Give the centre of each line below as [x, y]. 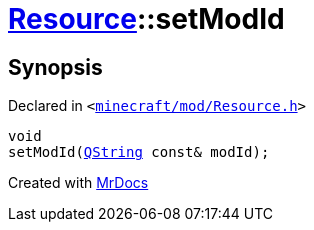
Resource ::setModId [146, 19]
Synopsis [55, 67]
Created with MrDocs [78, 183]
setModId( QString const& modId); [139, 152]
